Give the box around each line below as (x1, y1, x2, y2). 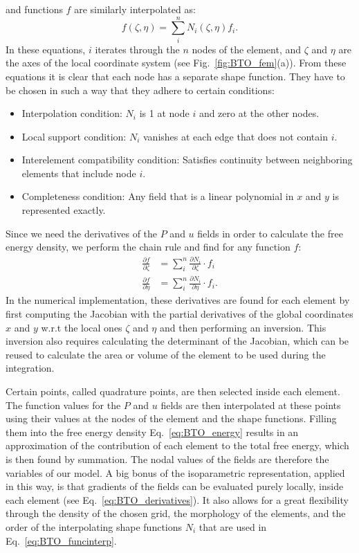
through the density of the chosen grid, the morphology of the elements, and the (6, 506, 346, 520)
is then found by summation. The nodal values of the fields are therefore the (6, 451, 329, 466)
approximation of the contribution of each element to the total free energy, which (6, 438, 349, 453)
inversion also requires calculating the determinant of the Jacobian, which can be (6, 334, 349, 348)
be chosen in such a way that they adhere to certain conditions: (6, 82, 275, 97)
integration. (6, 361, 55, 375)
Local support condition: (21, 129, 127, 143)
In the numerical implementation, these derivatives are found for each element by (6, 293, 350, 307)
